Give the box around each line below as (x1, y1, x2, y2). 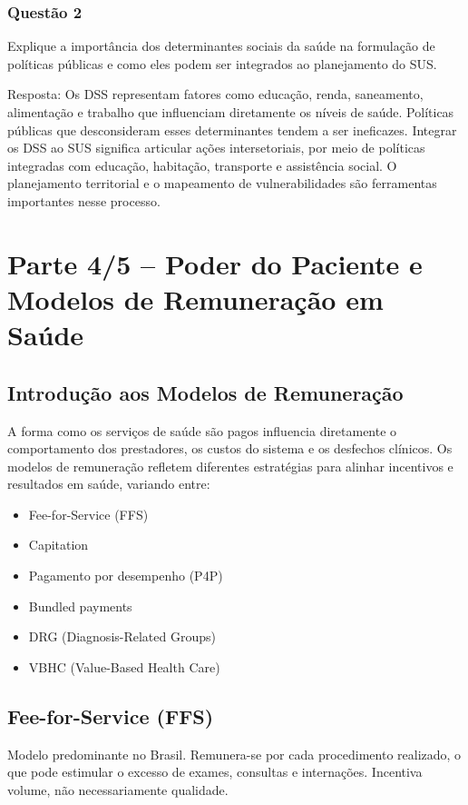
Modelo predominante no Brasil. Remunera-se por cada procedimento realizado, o (7, 744, 462, 763)
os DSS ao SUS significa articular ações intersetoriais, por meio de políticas (7, 138, 425, 157)
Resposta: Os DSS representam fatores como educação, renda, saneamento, (7, 84, 424, 104)
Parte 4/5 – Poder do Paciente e (7, 244, 423, 282)
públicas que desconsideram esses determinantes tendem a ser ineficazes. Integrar (7, 120, 457, 139)
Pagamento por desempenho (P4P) (28, 566, 223, 585)
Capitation (28, 535, 89, 554)
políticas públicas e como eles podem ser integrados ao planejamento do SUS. (7, 54, 437, 73)
